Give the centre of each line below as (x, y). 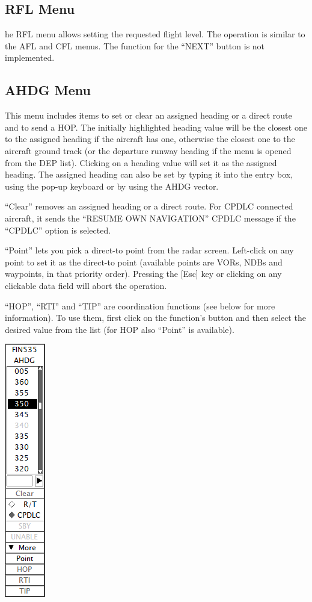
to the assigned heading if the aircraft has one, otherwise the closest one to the (150, 139)
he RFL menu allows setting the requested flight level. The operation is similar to (155, 34)
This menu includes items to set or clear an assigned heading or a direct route (148, 115)
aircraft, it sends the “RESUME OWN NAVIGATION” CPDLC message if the (150, 218)
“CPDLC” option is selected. (58, 230)
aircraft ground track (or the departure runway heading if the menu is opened (148, 150)
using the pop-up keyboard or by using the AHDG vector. (112, 186)
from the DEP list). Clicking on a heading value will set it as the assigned (141, 162)
